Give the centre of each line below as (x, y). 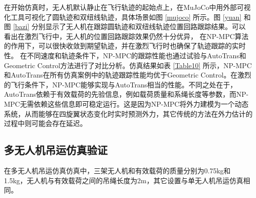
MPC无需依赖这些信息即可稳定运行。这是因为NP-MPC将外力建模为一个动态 (126, 103)
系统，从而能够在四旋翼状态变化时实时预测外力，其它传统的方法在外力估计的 (128, 113)
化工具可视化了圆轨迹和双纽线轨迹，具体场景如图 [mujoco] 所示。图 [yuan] (123, 17)
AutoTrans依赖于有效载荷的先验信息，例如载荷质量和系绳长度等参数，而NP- (126, 94)
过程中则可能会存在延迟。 (45, 123)
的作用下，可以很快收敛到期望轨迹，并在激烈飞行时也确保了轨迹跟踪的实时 (125, 46)
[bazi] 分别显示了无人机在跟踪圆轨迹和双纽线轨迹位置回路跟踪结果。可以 (129, 26)
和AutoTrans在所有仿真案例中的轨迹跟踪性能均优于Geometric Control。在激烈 (128, 75)
